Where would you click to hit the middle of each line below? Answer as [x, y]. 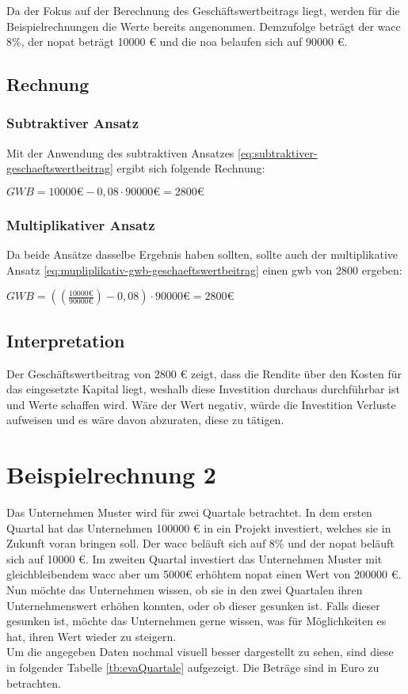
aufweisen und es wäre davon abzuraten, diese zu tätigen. [145, 420]
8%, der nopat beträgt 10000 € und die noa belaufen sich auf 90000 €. [177, 42]
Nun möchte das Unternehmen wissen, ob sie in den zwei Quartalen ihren [185, 590]
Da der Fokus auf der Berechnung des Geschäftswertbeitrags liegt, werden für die [203, 10]
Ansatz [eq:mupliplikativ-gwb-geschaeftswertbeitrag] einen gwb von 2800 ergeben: [204, 269]
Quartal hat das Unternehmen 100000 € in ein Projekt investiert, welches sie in [199, 527]
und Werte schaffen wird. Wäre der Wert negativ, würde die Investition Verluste [201, 404]
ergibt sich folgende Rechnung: [191, 168]
